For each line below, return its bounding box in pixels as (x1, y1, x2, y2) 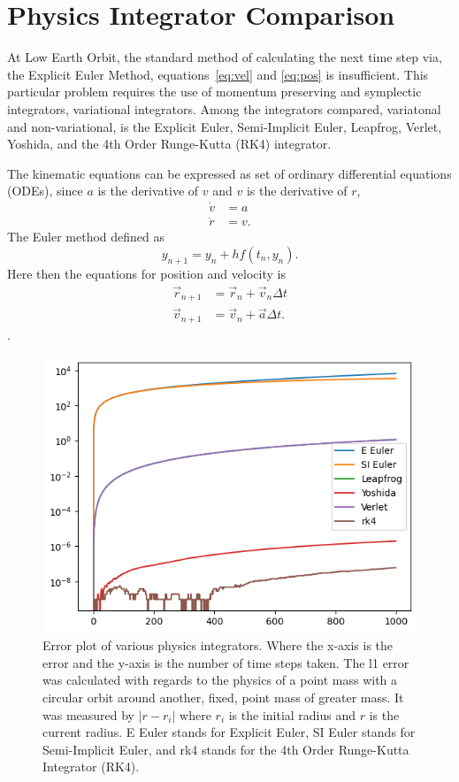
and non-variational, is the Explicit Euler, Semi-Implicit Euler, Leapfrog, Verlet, (7, 117, 442, 135)
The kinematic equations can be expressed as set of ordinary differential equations (7, 164, 452, 182)
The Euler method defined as (7, 227, 165, 246)
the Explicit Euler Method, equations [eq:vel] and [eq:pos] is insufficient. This (7, 65, 429, 83)
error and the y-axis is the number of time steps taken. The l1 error (42, 653, 409, 671)
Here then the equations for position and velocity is (7, 264, 286, 282)
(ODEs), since (7, 181, 83, 200)
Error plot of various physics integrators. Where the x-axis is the (42, 636, 394, 655)
